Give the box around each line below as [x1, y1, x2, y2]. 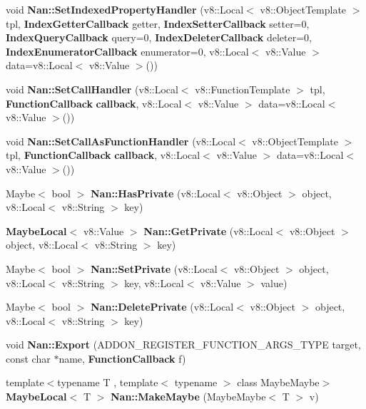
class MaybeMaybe [237, 375, 320, 390]
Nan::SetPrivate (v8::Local [91, 261, 218, 276]
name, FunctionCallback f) [59, 351, 186, 366]
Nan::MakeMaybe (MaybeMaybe [111, 389, 266, 404]
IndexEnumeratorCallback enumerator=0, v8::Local [6, 43, 249, 58]
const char [6, 351, 51, 366]
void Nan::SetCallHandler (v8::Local [6, 81, 178, 96]
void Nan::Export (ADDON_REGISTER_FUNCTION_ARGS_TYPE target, [6, 337, 361, 352]
